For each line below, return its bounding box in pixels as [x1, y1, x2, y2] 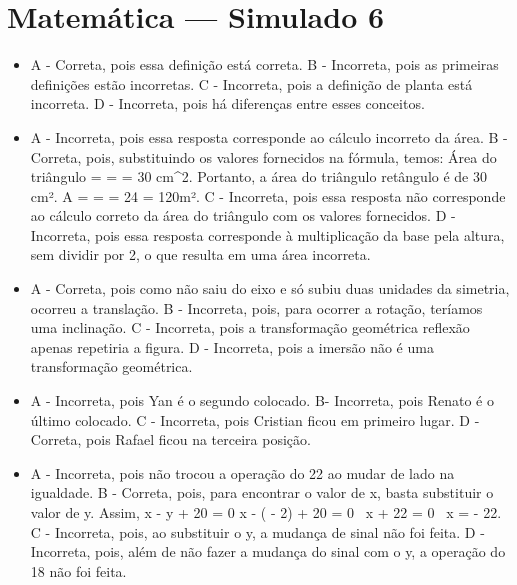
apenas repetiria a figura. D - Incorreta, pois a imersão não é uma [30, 336, 434, 357]
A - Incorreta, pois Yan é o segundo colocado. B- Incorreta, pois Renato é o [30, 390, 494, 411]
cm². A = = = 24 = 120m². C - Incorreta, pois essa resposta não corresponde [30, 185, 506, 206]
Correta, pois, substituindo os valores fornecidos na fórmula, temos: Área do [30, 146, 497, 167]
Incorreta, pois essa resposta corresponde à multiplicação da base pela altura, [30, 224, 505, 245]
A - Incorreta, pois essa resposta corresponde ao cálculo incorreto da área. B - [30, 126, 508, 147]
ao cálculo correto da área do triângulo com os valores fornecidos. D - [30, 205, 456, 226]
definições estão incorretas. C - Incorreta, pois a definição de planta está [30, 73, 473, 94]
